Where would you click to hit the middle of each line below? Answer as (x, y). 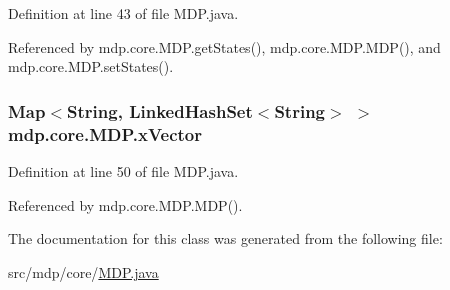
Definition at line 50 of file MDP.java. (123, 170)
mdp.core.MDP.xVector (105, 133)
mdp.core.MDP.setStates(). (91, 66)
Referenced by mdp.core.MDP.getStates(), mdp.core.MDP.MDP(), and (224, 46)
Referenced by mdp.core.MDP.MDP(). (125, 204)
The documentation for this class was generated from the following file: (225, 238)
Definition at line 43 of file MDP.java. (123, 13)
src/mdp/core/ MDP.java (83, 271)
